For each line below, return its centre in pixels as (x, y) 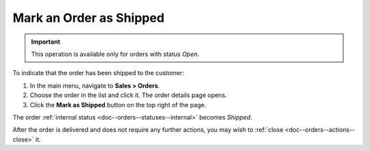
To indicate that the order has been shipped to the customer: (98, 73)
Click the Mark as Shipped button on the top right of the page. (118, 105)
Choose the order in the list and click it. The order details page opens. (128, 95)
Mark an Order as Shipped (88, 18)
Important (46, 42)
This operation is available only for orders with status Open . (115, 54)
